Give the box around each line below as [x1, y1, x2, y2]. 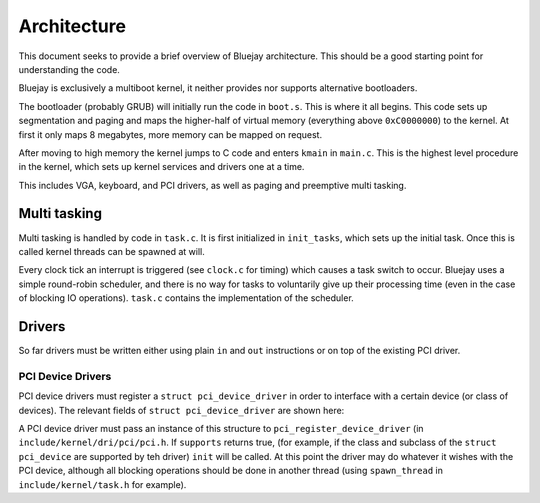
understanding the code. [18, 63, 120, 75]
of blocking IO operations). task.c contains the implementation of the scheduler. [18, 292, 354, 304]
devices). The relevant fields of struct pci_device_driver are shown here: [18, 404, 345, 416]
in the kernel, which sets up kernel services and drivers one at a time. [18, 161, 305, 173]
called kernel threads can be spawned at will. [18, 245, 205, 257]
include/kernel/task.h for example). [18, 478, 187, 490]
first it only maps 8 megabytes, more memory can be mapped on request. [18, 128, 323, 140]
